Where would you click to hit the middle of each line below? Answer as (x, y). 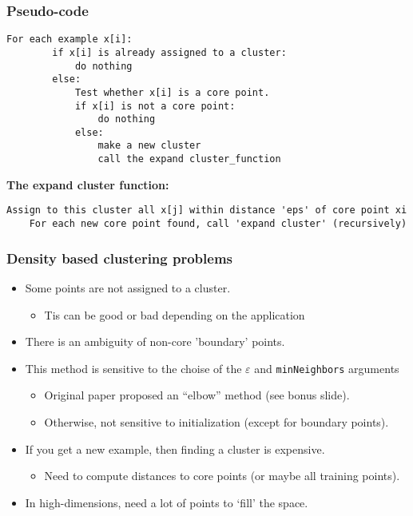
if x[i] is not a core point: (155, 106)
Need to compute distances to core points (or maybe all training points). (222, 476)
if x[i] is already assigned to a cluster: (169, 52)
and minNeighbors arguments (327, 368)
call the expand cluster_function (189, 159)
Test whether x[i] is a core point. (172, 92)
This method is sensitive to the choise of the (133, 368)
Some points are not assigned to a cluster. (128, 287)
